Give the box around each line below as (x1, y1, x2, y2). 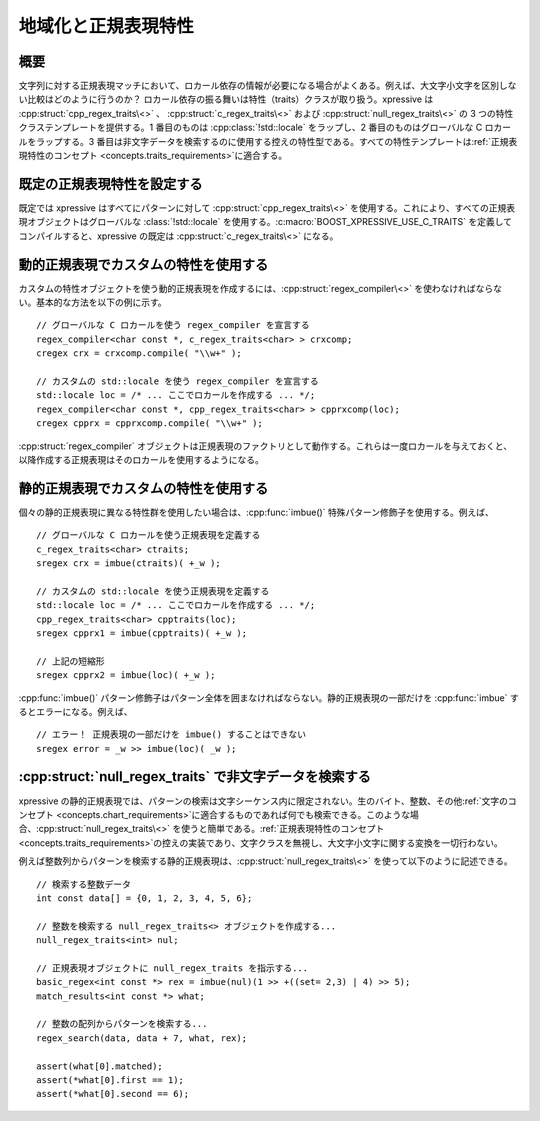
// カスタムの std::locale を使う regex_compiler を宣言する (36, 375, 319, 387)
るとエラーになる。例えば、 (18, 705, 133, 717)
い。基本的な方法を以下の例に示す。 (18, 296, 167, 308)
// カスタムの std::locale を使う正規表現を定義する (36, 585, 270, 597)
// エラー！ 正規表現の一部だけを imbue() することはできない (36, 729, 307, 740)
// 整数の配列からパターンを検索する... (36, 1018, 208, 1030)
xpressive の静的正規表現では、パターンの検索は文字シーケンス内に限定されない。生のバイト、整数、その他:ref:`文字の (18, 795, 509, 807)
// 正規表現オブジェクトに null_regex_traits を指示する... (36, 962, 309, 974)
